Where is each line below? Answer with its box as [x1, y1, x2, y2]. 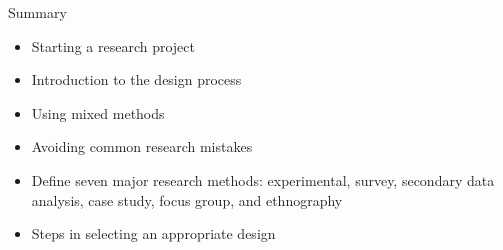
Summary [8, 2, 67, 22]
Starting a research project [31, 35, 195, 56]
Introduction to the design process [31, 69, 242, 90]
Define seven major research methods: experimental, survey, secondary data [31, 169, 495, 190]
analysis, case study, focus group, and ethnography [31, 189, 343, 210]
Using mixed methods [31, 102, 165, 123]
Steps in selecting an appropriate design [31, 223, 276, 244]
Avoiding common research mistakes [31, 136, 253, 157]
